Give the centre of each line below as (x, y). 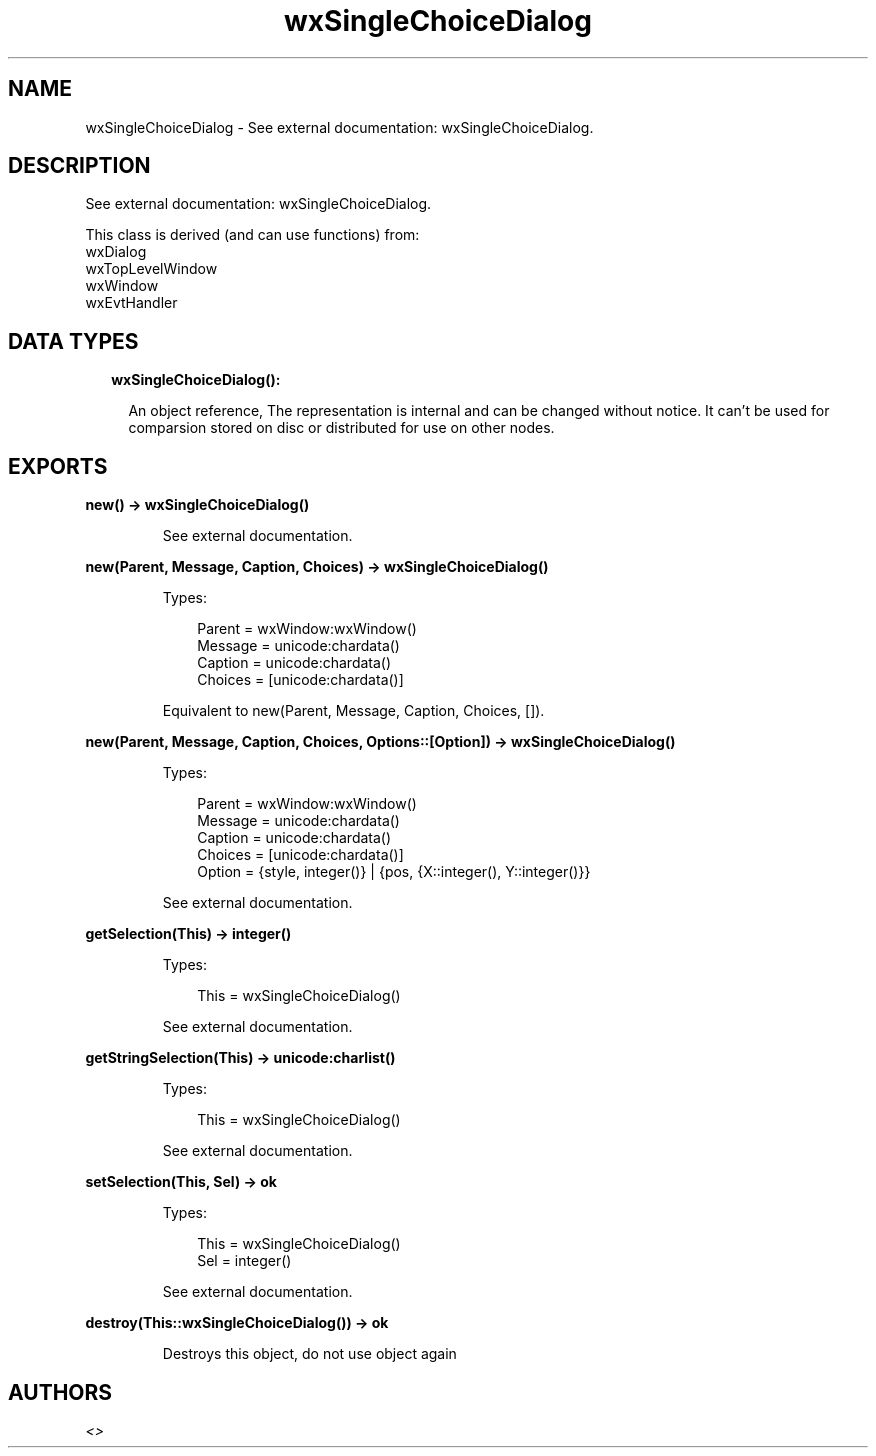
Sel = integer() (244, 1261)
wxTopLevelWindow (151, 269)
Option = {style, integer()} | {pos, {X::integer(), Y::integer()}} (394, 872)
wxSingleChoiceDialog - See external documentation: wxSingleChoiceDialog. (339, 127)
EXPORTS (58, 466)
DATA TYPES (73, 341)
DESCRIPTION (79, 166)
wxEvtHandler (131, 303)
